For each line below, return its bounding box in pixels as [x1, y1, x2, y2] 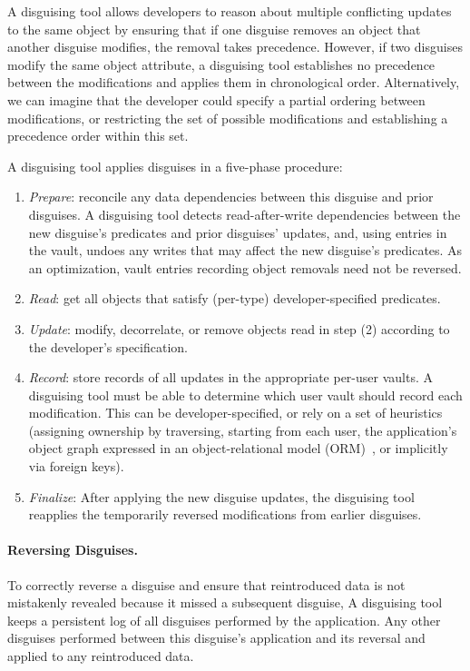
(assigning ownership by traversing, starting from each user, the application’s [28, 420, 457, 439]
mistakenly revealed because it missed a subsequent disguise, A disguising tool [7, 593, 443, 612]
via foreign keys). [28, 457, 124, 476]
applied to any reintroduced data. [7, 646, 194, 666]
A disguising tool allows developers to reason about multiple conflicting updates [7, 2, 452, 20]
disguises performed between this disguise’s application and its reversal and [7, 628, 426, 647]
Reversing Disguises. [7, 540, 138, 559]
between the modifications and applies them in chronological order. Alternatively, [7, 73, 460, 92]
